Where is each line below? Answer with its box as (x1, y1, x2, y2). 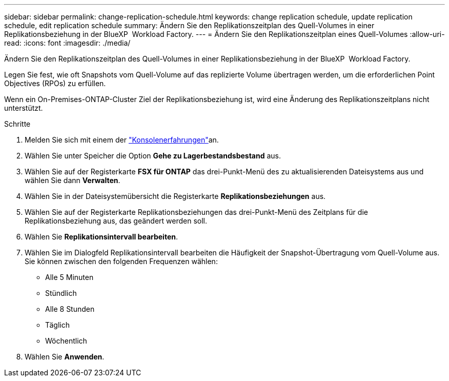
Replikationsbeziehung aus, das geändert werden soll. (25, 216, 208, 225)
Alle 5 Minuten (45, 273, 94, 282)
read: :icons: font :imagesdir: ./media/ (4, 38, 131, 47)
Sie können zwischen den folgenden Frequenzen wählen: (25, 257, 218, 266)
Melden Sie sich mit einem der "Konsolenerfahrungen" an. (25, 135, 219, 144)
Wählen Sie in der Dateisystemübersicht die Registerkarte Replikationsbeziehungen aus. (25, 192, 326, 200)
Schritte (4, 119, 31, 128)
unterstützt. (4, 104, 43, 112)
